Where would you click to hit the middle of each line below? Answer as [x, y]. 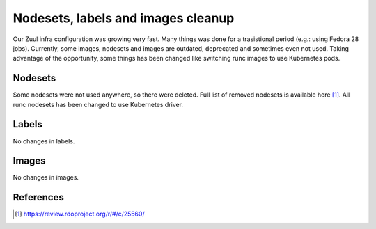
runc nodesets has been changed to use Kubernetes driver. [98, 104]
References [38, 197]
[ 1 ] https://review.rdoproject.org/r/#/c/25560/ [80, 214]
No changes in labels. [44, 141]
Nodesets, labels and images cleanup [124, 18]
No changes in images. [46, 177]
